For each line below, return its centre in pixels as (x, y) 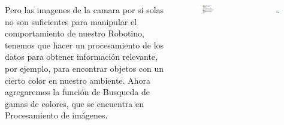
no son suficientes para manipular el (71, 21)
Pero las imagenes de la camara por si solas (84, 10)
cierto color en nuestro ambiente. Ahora (78, 80)
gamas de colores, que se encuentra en (75, 103)
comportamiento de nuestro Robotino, (75, 33)
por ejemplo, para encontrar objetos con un (84, 68)
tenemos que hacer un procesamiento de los (84, 45)
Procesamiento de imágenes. (56, 115)
